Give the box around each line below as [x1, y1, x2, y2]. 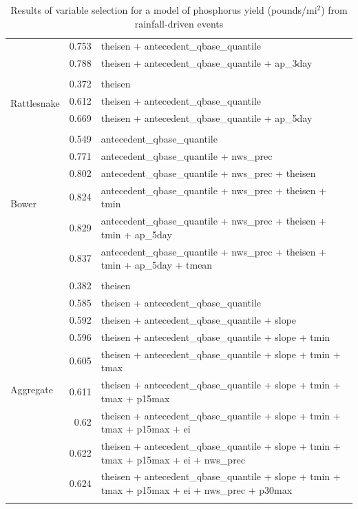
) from [321, 3, 348, 17]
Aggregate [10, 382, 53, 397]
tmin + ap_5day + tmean [101, 258, 213, 272]
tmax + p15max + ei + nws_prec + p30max [101, 482, 293, 497]
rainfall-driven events [134, 16, 224, 30]
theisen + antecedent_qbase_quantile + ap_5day [101, 111, 313, 125]
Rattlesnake [10, 95, 60, 110]
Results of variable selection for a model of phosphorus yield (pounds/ [10, 3, 306, 17]
